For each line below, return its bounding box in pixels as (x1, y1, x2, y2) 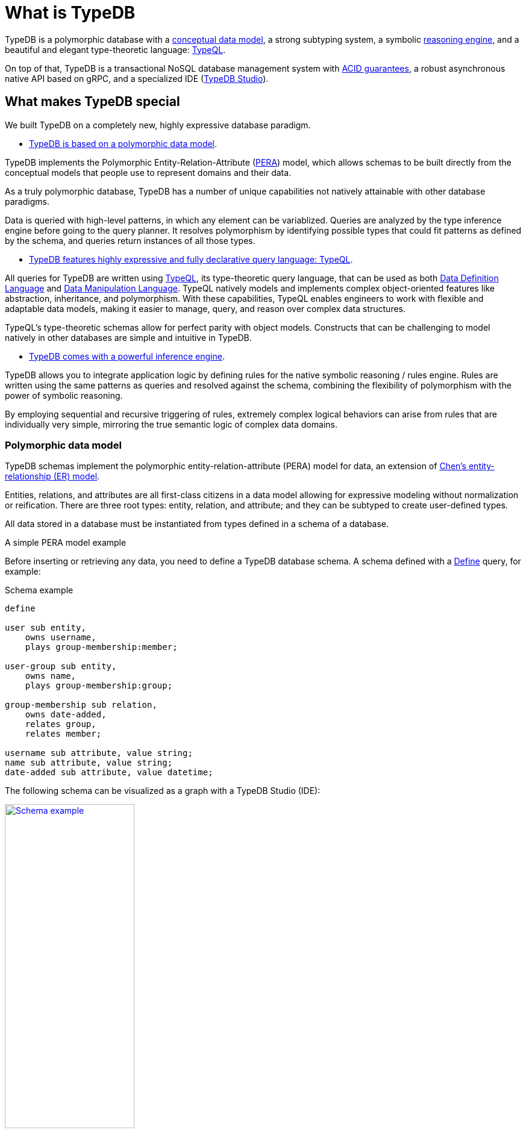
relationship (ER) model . (5, 471, 100, 482)
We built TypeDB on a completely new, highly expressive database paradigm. (5, 119, 311, 130)
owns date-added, (25, 710, 107, 720)
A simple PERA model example (5, 537, 127, 548)
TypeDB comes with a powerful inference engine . (29, 351, 225, 361)
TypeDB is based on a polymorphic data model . (29, 138, 218, 149)
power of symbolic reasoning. (5, 390, 123, 401)
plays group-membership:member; (25, 642, 178, 652)
